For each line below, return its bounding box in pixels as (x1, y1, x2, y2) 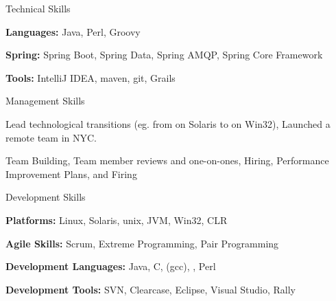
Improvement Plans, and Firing (5, 166, 137, 181)
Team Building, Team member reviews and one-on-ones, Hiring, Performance (5, 153, 329, 168)
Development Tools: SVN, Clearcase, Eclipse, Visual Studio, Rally (5, 282, 296, 296)
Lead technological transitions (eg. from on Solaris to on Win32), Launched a (5, 116, 331, 131)
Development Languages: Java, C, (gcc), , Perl (5, 259, 216, 274)
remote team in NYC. (5, 130, 97, 144)
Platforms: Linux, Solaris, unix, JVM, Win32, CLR (5, 212, 228, 227)
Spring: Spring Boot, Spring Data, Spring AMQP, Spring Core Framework (5, 47, 323, 62)
